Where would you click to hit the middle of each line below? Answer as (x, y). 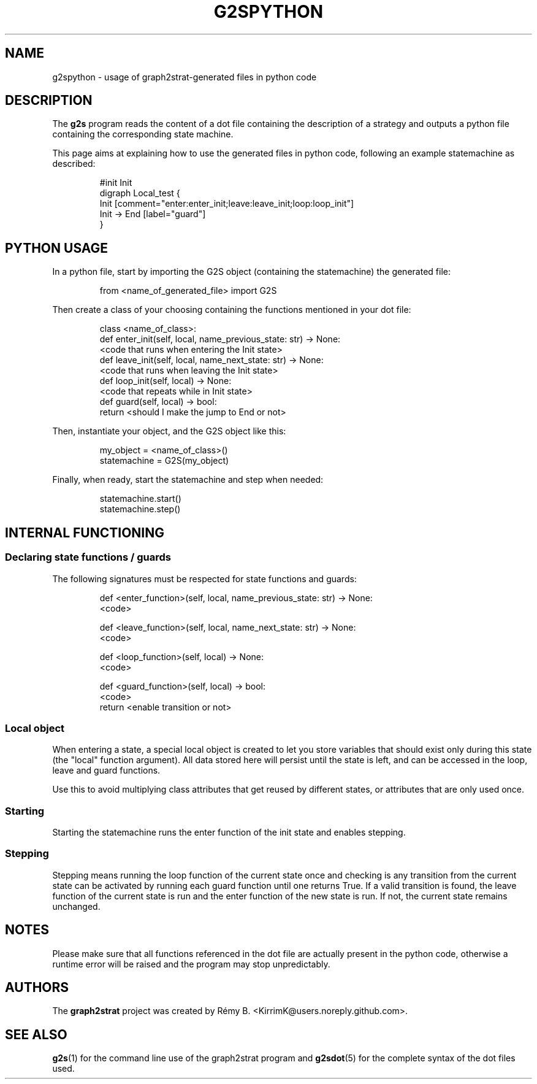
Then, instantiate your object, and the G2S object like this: (169, 431)
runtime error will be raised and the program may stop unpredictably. (191, 964)
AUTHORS (37, 988)
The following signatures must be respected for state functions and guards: (204, 579)
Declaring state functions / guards (88, 557)
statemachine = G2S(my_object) (164, 461)
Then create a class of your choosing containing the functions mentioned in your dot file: (232, 310)
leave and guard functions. (106, 771)
